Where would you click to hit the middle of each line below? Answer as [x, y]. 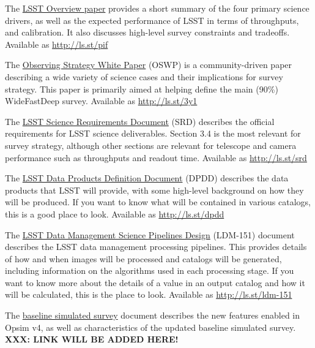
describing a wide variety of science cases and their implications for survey [144, 76]
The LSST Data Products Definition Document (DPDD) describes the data [147, 178]
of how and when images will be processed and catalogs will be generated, [143, 258]
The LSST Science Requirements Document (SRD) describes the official [140, 121]
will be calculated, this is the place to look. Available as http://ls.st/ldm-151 [149, 294]
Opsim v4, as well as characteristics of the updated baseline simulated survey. [150, 327]
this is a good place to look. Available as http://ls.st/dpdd [115, 214]
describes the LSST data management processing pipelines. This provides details [156, 247]
